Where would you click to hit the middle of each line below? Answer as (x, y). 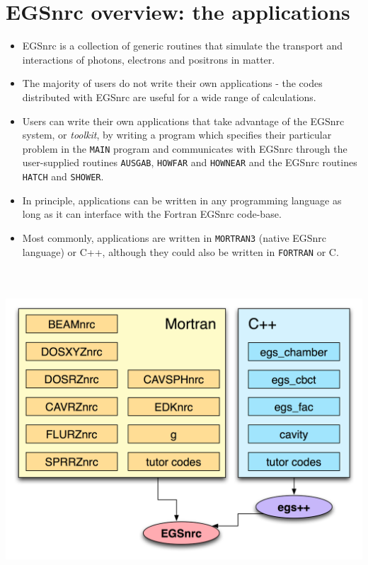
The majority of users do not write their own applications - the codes (172, 83)
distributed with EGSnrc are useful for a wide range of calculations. (169, 97)
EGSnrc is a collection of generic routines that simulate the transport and (183, 46)
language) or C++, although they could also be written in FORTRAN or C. (180, 251)
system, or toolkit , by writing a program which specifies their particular (177, 135)
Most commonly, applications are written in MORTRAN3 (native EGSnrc (174, 237)
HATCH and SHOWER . (63, 176)
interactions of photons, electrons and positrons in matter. (149, 59)
